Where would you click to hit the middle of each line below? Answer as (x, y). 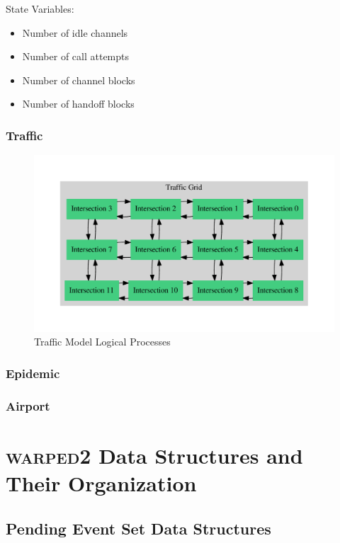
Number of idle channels (75, 32)
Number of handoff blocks (78, 104)
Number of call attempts (76, 56)
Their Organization (101, 483)
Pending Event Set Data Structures (138, 528)
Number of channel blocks (79, 80)
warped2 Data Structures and (154, 455)
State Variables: (40, 8)
